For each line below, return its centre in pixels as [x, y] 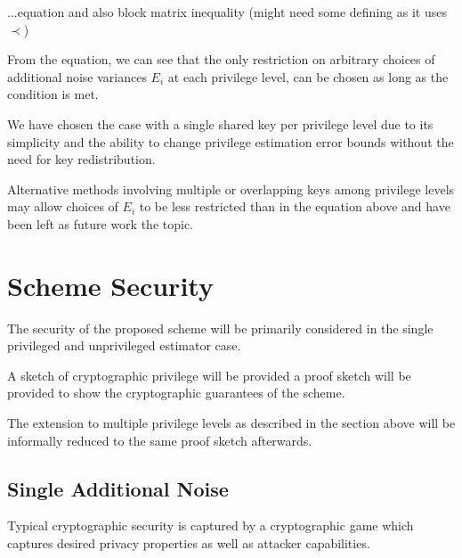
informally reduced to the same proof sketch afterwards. [160, 440]
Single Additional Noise [118, 488]
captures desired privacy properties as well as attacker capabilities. [189, 543]
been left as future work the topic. [100, 223]
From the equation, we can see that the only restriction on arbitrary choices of [221, 59]
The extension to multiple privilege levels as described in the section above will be [231, 423]
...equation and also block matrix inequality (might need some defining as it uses [227, 12]
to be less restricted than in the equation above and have [295, 206]
